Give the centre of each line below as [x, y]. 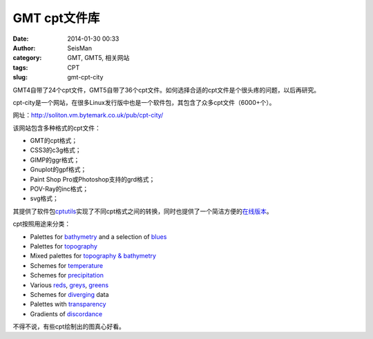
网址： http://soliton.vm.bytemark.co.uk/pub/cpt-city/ [88, 115]
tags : [20, 67]
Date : [21, 39]
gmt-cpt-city [85, 77]
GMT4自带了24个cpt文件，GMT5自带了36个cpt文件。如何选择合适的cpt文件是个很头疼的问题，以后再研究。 [166, 90]
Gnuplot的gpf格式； [58, 170]
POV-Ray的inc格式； [59, 189]
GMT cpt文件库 [56, 18]
